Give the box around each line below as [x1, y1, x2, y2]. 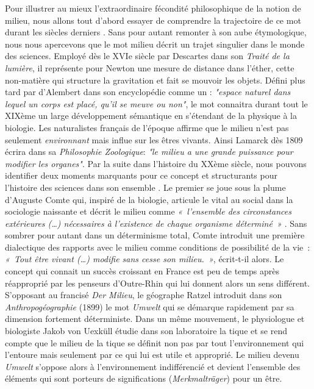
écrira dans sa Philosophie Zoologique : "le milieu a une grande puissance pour [5, 145, 293, 158]
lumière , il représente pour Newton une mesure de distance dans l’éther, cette [5, 61, 294, 74]
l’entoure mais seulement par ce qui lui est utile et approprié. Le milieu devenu [5, 348, 299, 361]
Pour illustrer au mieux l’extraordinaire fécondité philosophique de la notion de [5, 2, 301, 14]
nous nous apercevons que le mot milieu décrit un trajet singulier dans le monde [5, 37, 305, 50]
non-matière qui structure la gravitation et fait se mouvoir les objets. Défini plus [5, 73, 305, 86]
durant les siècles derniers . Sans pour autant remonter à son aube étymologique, [5, 26, 307, 38]
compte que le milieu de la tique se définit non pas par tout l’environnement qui [5, 336, 304, 349]
